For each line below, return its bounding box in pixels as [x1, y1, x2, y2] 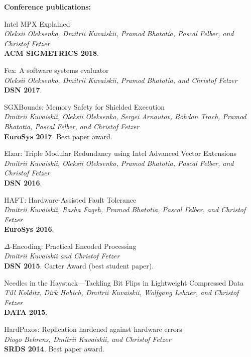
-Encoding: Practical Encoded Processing [10, 240, 137, 251]
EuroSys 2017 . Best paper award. [4, 131, 112, 141]
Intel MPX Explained [4, 18, 70, 29]
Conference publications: [4, 2, 91, 12]
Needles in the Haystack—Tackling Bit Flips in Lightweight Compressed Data [4, 277, 244, 288]
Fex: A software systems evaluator [4, 64, 109, 75]
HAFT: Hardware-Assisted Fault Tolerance [4, 194, 137, 205]
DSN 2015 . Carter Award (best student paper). [4, 260, 154, 271]
